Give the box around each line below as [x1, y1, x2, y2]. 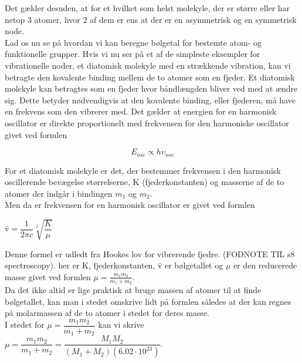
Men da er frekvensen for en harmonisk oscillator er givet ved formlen [5, 199, 255, 211]
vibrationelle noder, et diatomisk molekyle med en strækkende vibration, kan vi [5, 59, 291, 71]
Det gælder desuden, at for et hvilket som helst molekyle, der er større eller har [5, 2, 290, 14]
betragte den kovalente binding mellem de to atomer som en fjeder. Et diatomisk [5, 70, 295, 83]
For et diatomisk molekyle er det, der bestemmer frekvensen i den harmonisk [5, 164, 281, 176]
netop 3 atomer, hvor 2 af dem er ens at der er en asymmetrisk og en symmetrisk [5, 13, 297, 25]
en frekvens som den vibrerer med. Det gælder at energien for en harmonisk [5, 105, 277, 117]
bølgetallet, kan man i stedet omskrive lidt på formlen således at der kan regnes [5, 295, 291, 307]
